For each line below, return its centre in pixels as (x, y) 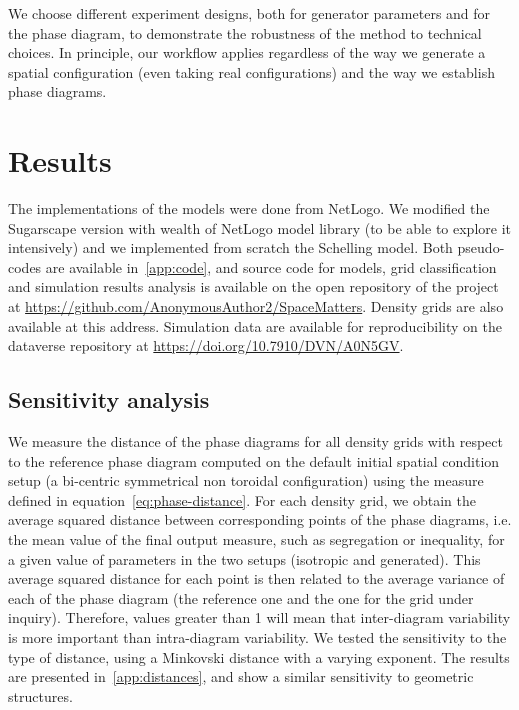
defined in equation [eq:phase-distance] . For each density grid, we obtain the (242, 499)
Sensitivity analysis (109, 399)
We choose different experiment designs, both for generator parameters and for (249, 13)
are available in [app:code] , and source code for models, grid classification (271, 266)
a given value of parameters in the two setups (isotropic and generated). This (244, 558)
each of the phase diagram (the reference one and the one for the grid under (241, 597)
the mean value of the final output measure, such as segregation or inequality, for (256, 539)
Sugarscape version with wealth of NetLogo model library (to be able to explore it (259, 227)
